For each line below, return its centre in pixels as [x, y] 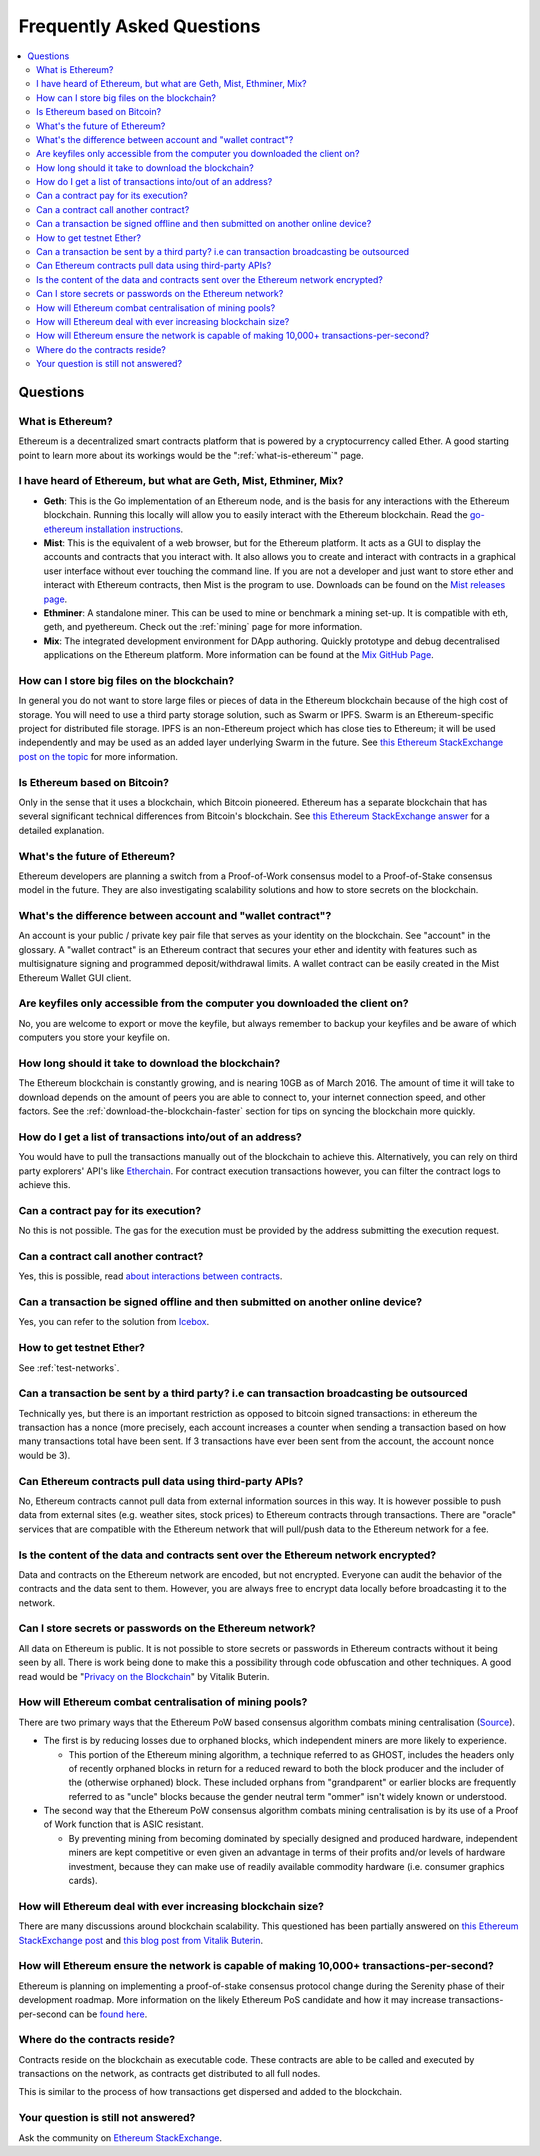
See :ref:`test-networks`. [69, 1367]
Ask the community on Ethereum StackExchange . [120, 2137]
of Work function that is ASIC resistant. [123, 1824]
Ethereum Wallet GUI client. [75, 977]
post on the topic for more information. [98, 756]
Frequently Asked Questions [139, 26]
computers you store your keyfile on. [94, 1037]
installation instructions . [134, 529]
